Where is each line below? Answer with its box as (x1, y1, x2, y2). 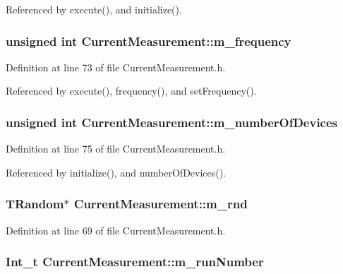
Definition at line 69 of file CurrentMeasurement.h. (6, 222, 226, 237)
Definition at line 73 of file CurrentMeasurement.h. (6, 59, 226, 74)
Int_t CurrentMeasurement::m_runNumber (6, 253, 264, 270)
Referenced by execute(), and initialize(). (6, 2, 182, 16)
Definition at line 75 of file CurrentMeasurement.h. (6, 141, 226, 156)
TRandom (6, 195, 64, 213)
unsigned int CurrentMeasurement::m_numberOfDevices (6, 113, 338, 131)
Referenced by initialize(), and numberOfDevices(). (6, 165, 227, 179)
